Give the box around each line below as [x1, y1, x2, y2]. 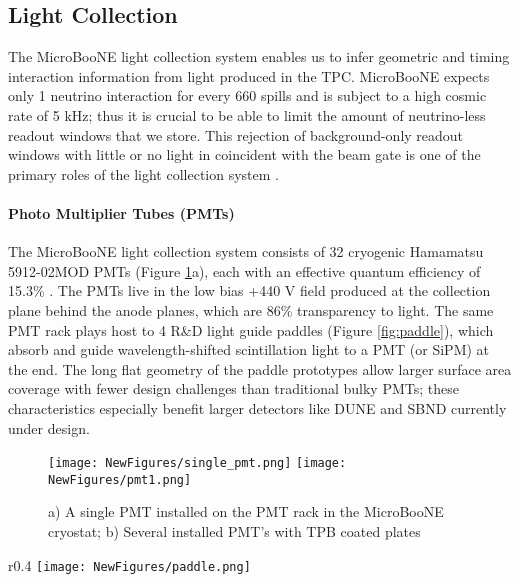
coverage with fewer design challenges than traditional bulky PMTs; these [8, 378, 459, 399]
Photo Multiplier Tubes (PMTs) [8, 202, 235, 223]
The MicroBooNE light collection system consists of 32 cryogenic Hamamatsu [8, 241, 484, 262]
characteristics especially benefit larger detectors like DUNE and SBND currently [8, 397, 507, 418]
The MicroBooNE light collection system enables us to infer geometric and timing [8, 46, 510, 67]
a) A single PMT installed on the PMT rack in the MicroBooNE [48, 501, 444, 522]
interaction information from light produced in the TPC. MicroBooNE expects [8, 65, 490, 86]
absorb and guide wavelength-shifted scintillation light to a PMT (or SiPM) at [8, 339, 490, 360]
